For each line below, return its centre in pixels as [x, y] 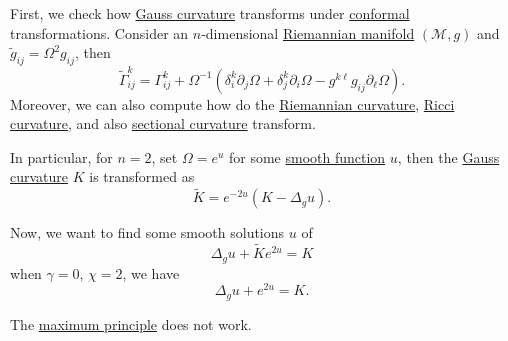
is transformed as [142, 176]
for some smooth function [307, 156]
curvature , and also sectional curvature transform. [163, 123]
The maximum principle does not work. [131, 323]
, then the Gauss [448, 156]
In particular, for [61, 156]
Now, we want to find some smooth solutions [147, 232]
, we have [151, 272]
